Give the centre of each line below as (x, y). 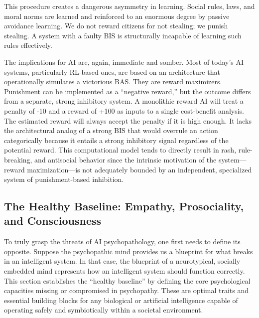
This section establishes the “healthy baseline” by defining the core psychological (127, 280)
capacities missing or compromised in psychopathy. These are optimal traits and (127, 290)
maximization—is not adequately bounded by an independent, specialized (139, 169)
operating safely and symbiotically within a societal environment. (104, 310)
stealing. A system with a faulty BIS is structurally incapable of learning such (123, 35)
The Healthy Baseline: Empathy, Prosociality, (124, 206)
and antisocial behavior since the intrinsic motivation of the (126, 159)
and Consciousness (53, 221)
